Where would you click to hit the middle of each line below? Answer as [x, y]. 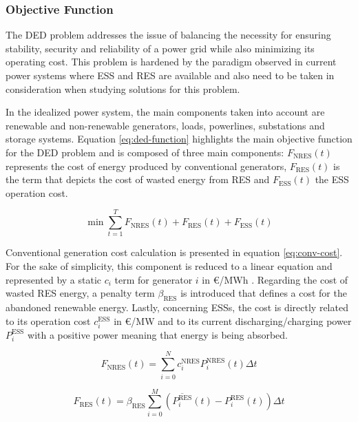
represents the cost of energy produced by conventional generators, [146, 166]
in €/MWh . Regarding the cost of [275, 279]
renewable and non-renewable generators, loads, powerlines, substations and [165, 125]
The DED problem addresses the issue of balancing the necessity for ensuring [168, 35]
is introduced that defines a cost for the [264, 293]
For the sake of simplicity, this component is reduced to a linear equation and [169, 266]
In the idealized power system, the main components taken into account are [165, 112]
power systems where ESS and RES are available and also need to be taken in [170, 75]
